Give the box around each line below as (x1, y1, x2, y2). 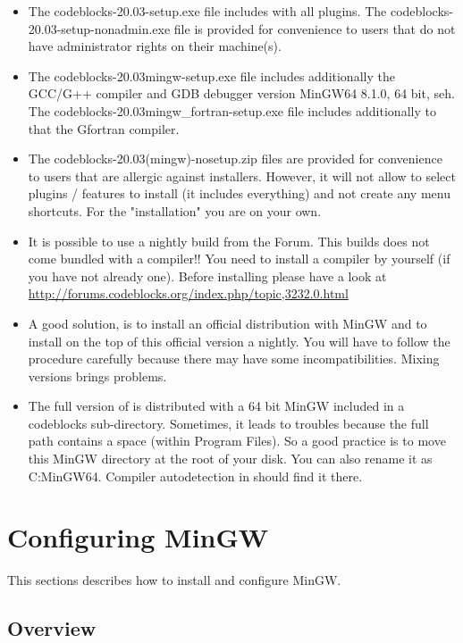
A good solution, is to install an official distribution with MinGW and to (28, 313, 427, 332)
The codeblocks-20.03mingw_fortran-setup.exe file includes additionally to (28, 101, 436, 120)
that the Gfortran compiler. (28, 119, 180, 138)
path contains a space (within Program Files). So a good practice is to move (28, 431, 446, 450)
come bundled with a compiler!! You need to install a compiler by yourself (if (28, 249, 450, 268)
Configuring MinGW (7, 519, 269, 555)
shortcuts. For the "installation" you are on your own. (28, 201, 322, 220)
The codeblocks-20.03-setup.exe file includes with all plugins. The (28, 2, 387, 20)
